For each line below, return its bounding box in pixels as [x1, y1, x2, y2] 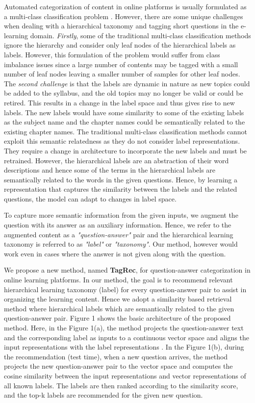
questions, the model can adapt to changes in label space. [4, 193, 177, 203]
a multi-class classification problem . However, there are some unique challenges [4, 11, 243, 21]
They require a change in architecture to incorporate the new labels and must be [4, 145, 247, 155]
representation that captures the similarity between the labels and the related [4, 184, 237, 194]
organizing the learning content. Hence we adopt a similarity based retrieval [4, 294, 232, 304]
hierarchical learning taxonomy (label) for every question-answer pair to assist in [4, 284, 247, 294]
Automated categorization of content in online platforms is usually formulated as [4, 1, 247, 11]
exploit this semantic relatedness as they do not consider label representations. [4, 136, 240, 146]
